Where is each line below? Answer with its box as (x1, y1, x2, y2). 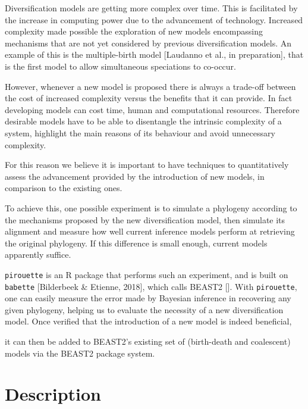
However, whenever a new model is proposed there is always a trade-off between (5, 80, 296, 92)
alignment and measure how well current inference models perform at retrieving (5, 225, 295, 238)
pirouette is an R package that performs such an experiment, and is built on (5, 268, 288, 280)
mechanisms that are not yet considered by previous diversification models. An (5, 36, 292, 49)
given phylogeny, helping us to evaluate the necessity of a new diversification (5, 303, 284, 316)
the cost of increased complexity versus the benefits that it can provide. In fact (5, 92, 293, 104)
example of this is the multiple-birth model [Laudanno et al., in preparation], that (5, 48, 304, 61)
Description (5, 382, 102, 406)
